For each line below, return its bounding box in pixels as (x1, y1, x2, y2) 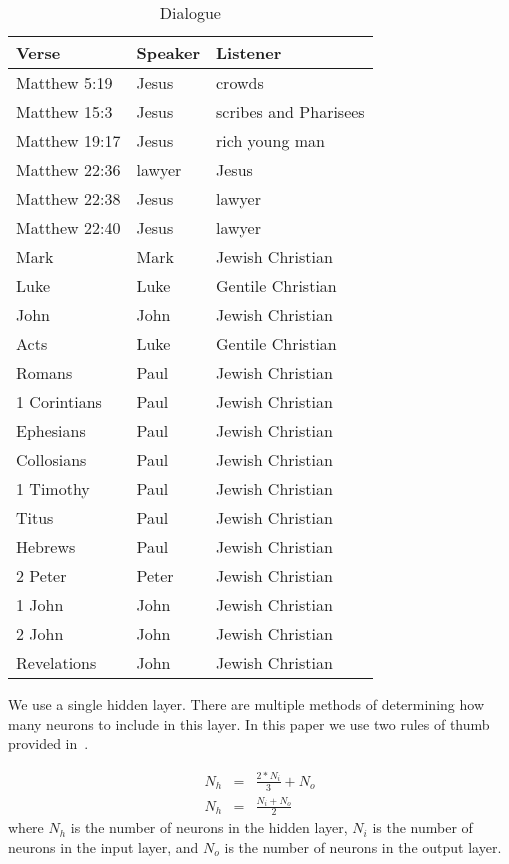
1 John (16, 593, 64, 616)
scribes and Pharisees (216, 100, 365, 123)
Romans (16, 361, 73, 384)
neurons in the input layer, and (8, 837, 199, 857)
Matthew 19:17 (16, 129, 121, 152)
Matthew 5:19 (16, 71, 113, 94)
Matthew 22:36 (16, 158, 121, 181)
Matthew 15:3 (16, 100, 113, 123)
